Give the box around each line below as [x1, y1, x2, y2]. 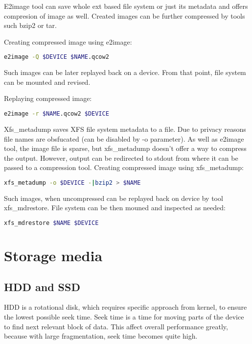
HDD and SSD [4, 279, 80, 294]
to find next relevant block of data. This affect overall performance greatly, [4, 321, 228, 331]
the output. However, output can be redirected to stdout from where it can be [4, 152, 238, 163]
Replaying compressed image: [4, 93, 92, 103]
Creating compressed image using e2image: [4, 36, 132, 47]
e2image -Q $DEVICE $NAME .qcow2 [4, 53, 109, 61]
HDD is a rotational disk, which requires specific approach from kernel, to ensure [4, 302, 247, 312]
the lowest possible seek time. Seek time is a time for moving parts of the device [4, 311, 244, 321]
